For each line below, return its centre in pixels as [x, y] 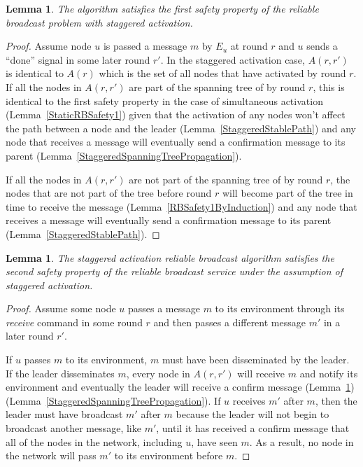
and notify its [329, 373]
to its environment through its [280, 308]
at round [249, 46]
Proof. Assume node [49, 46]
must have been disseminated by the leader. [256, 360]
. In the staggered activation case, [233, 59]
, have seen [214, 441]
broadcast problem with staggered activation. [99, 22]
